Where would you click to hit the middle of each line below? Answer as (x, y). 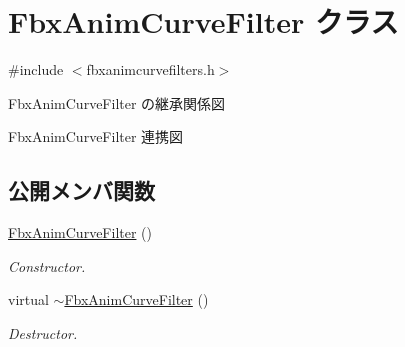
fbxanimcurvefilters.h (150, 69)
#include (36, 69)
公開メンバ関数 (81, 190)
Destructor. (43, 332)
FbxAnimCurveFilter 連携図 (96, 136)
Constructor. (47, 265)
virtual (28, 299)
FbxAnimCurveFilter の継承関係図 (117, 102)
